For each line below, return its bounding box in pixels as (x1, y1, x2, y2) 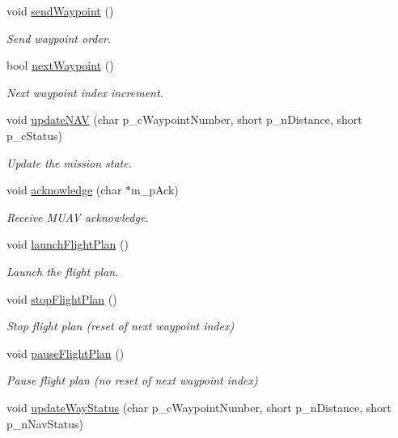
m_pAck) (131, 181, 179, 198)
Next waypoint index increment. (6, 83, 163, 100)
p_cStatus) (6, 126, 62, 143)
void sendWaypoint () (6, 2, 114, 19)
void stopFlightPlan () (6, 290, 117, 307)
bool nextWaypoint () (6, 57, 114, 74)
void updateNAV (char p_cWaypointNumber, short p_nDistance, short (6, 111, 362, 128)
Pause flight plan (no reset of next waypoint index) (6, 372, 258, 389)
